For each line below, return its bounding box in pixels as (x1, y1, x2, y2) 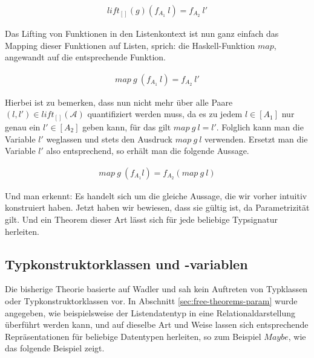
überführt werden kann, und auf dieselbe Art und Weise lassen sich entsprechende (5, 318, 309, 331)
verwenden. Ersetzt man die (204, 132, 308, 145)
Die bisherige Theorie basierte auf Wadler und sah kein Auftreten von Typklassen (5, 283, 308, 295)
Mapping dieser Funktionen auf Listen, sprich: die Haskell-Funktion (5, 39, 255, 51)
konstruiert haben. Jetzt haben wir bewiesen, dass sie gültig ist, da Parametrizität (5, 201, 310, 214)
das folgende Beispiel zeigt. (5, 342, 105, 354)
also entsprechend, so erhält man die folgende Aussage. (46, 144, 249, 157)
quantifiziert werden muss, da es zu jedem (87, 107, 243, 120)
